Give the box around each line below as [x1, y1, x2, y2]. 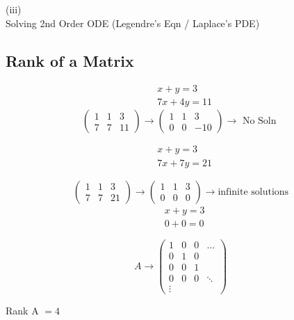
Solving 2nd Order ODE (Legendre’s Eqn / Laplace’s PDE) [6, 15, 260, 30]
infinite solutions [218, 186, 289, 197]
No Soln [242, 116, 277, 127]
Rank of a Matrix [6, 49, 134, 71]
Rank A [6, 303, 39, 317]
